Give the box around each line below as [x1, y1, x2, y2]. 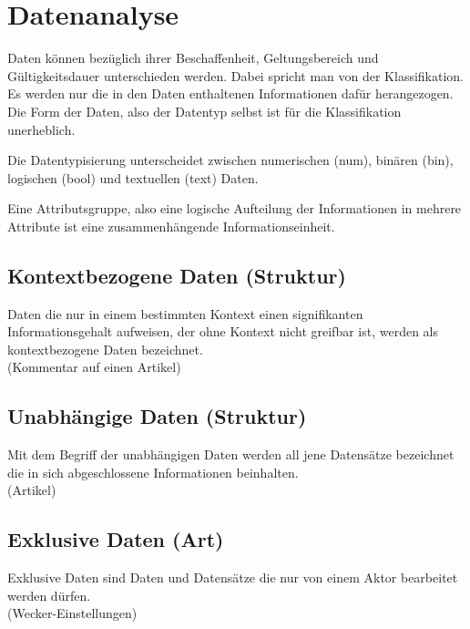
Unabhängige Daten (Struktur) [7, 402, 307, 430]
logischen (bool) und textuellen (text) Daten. [7, 168, 259, 187]
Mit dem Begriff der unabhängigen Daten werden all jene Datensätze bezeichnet [7, 445, 455, 464]
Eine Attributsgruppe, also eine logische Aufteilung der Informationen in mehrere [7, 199, 462, 218]
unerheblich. [7, 119, 76, 139]
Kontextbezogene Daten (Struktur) [7, 261, 346, 289]
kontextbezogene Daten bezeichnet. [7, 339, 203, 358]
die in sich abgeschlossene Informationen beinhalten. [7, 462, 299, 481]
